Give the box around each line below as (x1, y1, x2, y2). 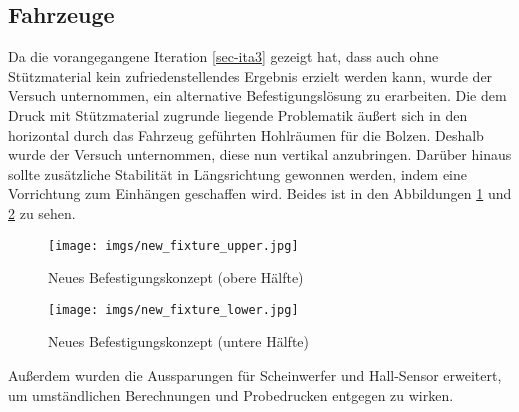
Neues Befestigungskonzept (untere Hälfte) (48, 331, 310, 352)
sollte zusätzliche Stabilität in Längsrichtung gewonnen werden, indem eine (8, 163, 468, 184)
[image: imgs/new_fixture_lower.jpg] (48, 302, 299, 317)
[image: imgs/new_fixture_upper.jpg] (48, 238, 299, 253)
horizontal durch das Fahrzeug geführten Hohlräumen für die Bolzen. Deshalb (8, 124, 484, 145)
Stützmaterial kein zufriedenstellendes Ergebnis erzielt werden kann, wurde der (8, 65, 493, 86)
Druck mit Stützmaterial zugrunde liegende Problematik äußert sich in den (8, 104, 468, 125)
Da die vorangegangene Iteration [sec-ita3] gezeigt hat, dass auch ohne (8, 46, 439, 67)
